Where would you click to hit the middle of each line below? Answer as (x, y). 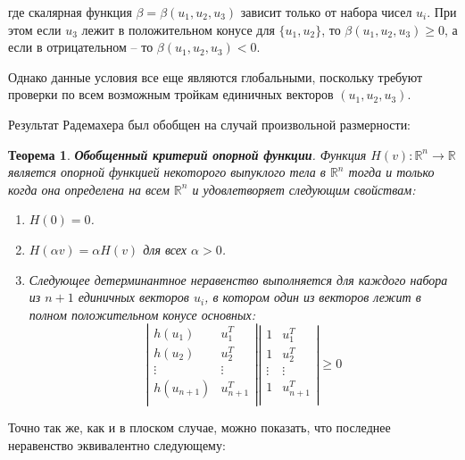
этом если (35, 29)
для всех (165, 249)
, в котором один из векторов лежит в (313, 297)
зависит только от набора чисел (326, 12)
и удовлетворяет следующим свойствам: (304, 189)
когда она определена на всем (89, 189)
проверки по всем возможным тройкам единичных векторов (171, 94)
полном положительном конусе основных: (142, 314)
